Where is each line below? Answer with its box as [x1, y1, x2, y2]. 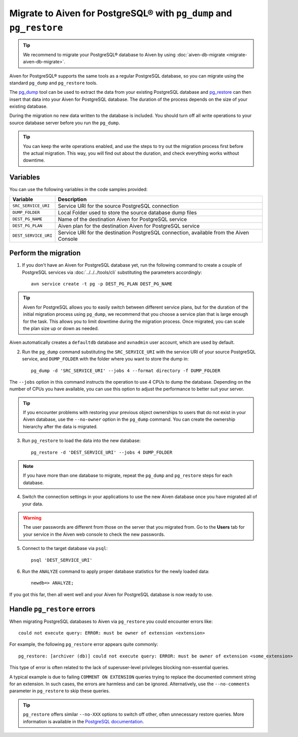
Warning [23, 515, 41, 521]
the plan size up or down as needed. [23, 325, 99, 331]
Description [58, 196, 87, 203]
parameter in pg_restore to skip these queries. [9, 688, 110, 694]
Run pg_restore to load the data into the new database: [22, 437, 141, 444]
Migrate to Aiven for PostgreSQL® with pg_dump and [9, 8, 232, 19]
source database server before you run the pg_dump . [9, 120, 120, 126]
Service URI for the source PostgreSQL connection [58, 202, 179, 209]
